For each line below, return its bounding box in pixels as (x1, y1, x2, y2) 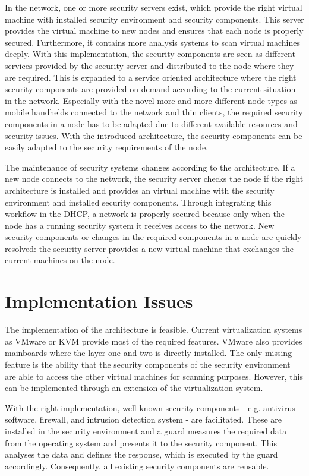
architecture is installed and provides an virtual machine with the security (5, 184, 275, 196)
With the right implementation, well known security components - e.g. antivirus (5, 401, 295, 414)
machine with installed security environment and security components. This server (5, 12, 304, 25)
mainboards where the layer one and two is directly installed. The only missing (5, 346, 292, 359)
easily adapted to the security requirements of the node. (5, 141, 209, 153)
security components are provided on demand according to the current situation (5, 83, 296, 95)
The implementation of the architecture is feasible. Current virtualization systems (5, 323, 302, 336)
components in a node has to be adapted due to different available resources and (5, 117, 298, 130)
